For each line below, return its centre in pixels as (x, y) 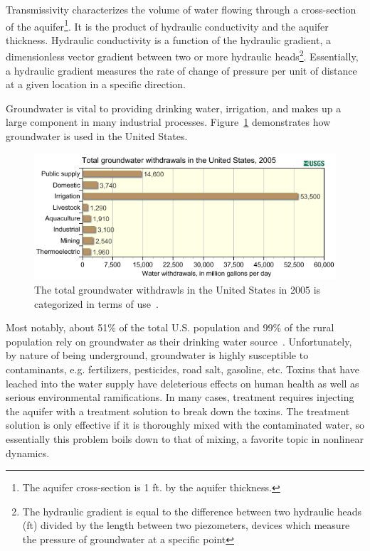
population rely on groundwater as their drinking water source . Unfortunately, (179, 341)
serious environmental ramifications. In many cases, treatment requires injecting (180, 397)
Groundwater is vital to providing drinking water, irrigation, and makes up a (174, 108)
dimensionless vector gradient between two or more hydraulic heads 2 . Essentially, (182, 55)
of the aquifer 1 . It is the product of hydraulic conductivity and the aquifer (167, 25)
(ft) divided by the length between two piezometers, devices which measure (186, 525)
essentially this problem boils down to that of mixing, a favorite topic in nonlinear (185, 438)
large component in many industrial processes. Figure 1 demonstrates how (168, 122)
